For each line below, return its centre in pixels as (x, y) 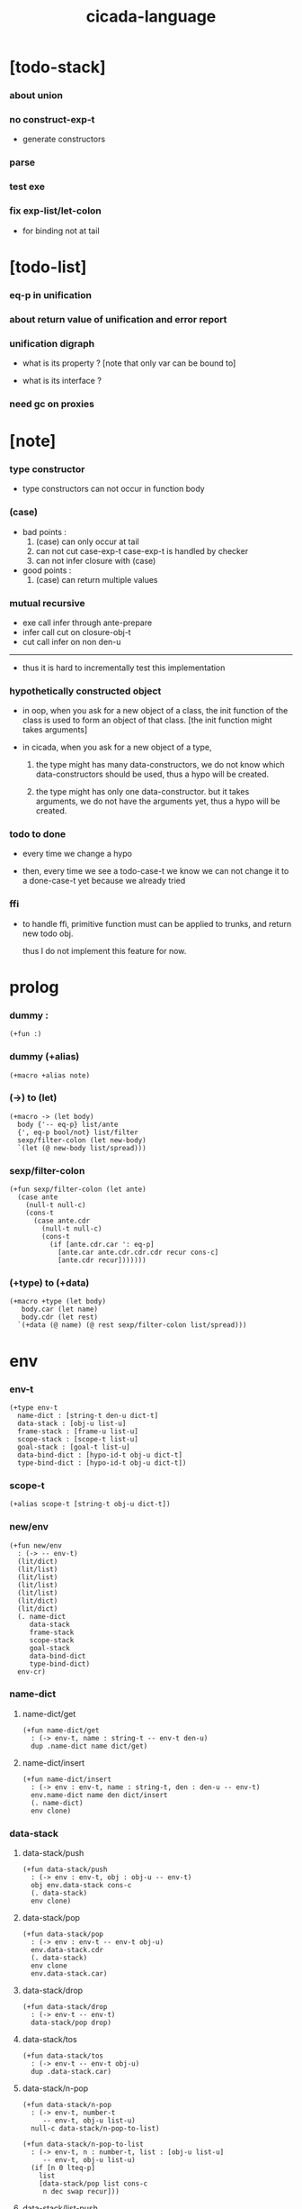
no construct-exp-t (52, 120)
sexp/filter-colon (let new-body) (82, 1140)
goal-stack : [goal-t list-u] (74, 1447)
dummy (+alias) (44, 1057)
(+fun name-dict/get (61, 1730)
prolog (34, 987)
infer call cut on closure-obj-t (77, 632)
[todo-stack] (58, 67)
